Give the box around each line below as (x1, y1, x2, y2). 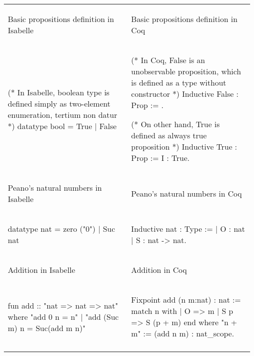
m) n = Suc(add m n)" (8, 322, 85, 334)
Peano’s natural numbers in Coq (131, 187, 242, 199)
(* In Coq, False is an (131, 54, 205, 66)
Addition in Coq (131, 264, 187, 275)
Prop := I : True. (131, 152, 190, 163)
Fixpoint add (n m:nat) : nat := (131, 294, 241, 305)
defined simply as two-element (8, 97, 110, 109)
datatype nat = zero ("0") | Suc (8, 223, 115, 234)
